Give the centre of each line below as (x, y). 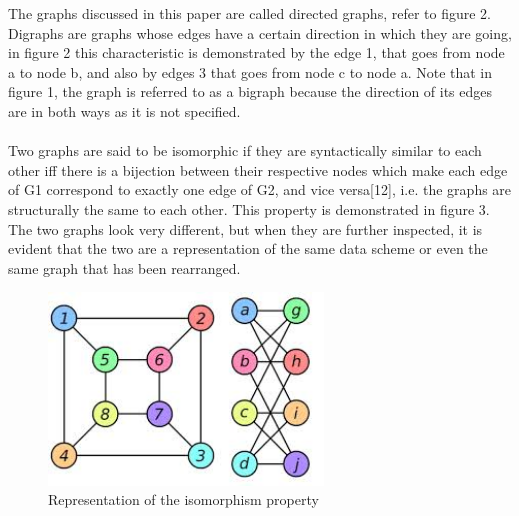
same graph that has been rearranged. (124, 267)
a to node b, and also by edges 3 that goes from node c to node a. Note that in (250, 71)
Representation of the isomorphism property (183, 499)
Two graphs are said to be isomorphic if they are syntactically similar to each (245, 150)
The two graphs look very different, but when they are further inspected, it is (245, 228)
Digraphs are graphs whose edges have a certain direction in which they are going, (260, 32)
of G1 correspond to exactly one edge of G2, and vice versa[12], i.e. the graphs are (260, 189)
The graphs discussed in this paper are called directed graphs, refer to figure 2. (249, 13)
